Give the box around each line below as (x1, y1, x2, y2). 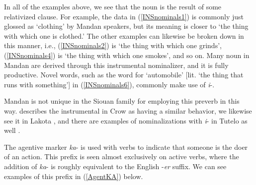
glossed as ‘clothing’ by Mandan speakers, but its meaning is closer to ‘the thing (4, 21, 249, 31)
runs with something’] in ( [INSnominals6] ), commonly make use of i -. (4, 79, 215, 89)
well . (4, 125, 20, 135)
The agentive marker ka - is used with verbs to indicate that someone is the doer (4, 141, 248, 152)
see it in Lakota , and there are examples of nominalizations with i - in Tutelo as (4, 115, 248, 125)
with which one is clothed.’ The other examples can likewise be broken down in (4, 30, 244, 41)
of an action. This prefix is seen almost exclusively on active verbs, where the (4, 151, 239, 162)
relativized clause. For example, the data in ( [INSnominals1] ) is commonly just (4, 11, 244, 21)
